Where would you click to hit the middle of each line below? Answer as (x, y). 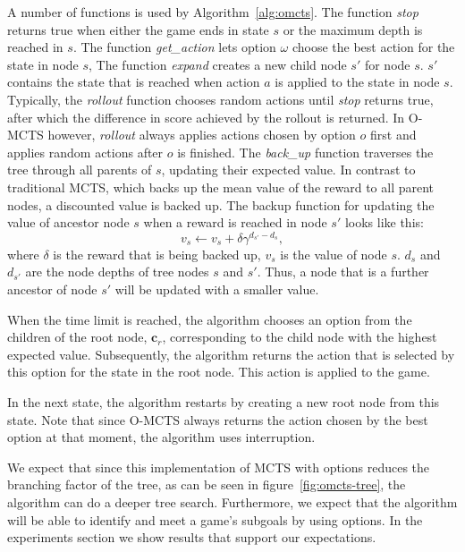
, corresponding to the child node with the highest (300, 337)
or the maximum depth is (353, 29)
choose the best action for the (373, 47)
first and (393, 135)
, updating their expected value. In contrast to (288, 170)
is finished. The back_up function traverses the (305, 152)
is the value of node (334, 254)
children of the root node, (77, 337)
